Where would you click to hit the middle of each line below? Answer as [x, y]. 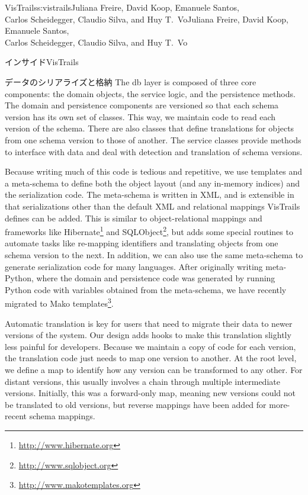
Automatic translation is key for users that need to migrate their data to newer [149, 323]
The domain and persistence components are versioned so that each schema [142, 105]
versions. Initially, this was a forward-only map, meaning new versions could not [150, 393]
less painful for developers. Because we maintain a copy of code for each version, [150, 346]
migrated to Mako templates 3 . [59, 302]
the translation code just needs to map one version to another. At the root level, [151, 358]
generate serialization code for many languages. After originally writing [134, 266]
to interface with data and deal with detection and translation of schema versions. [154, 151]
